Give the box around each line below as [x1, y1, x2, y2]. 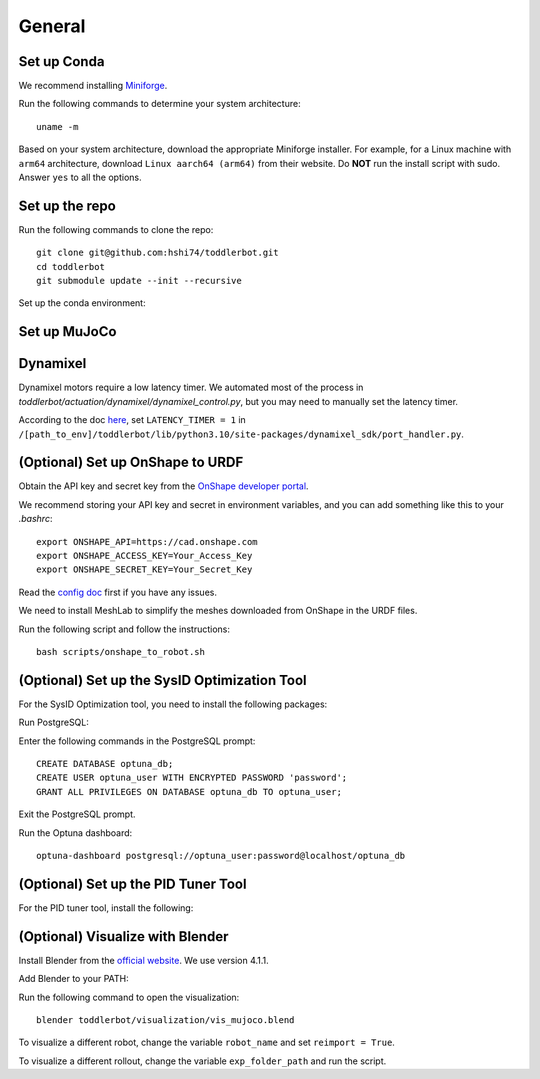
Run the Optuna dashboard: [18, 826, 133, 839]
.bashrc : [18, 513, 53, 525]
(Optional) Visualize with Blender [18, 928, 229, 945]
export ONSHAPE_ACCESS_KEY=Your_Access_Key [36, 550, 253, 562]
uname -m [36, 121, 79, 132]
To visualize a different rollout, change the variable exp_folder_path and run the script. [18, 1055, 387, 1067]
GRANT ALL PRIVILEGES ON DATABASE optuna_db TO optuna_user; [36, 786, 342, 797]
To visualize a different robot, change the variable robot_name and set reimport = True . [18, 1036, 395, 1049]
